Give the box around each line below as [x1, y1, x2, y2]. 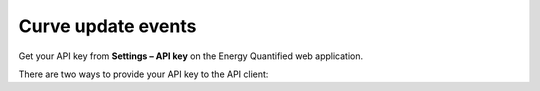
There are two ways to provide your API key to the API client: [18, 68, 269, 80]
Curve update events [18, 15, 197, 37]
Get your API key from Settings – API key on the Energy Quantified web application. [18, 50, 364, 62]
